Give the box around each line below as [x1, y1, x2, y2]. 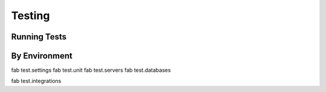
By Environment [11, 51, 72, 61]
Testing [11, 9, 50, 22]
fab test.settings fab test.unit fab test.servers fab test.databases [11, 66, 171, 74]
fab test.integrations [11, 78, 62, 85]
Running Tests [11, 32, 66, 42]
